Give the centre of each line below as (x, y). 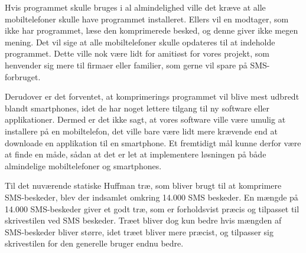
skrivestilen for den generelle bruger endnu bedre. (94, 243)
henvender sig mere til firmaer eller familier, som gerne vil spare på (126, 65)
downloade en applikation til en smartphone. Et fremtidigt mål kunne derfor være (153, 142)
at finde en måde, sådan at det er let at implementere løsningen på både (136, 154)
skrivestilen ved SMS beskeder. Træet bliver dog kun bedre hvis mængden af (143, 220)
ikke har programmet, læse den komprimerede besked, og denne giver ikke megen (152, 30)
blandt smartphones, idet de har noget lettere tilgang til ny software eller (137, 108)
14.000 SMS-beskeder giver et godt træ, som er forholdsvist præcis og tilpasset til (152, 208)
